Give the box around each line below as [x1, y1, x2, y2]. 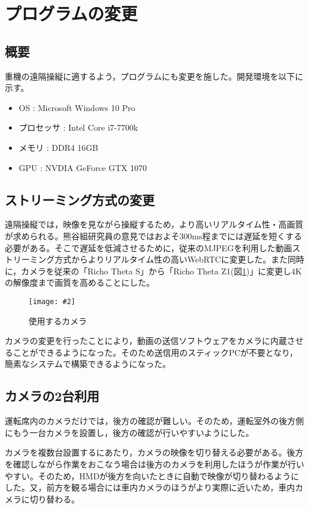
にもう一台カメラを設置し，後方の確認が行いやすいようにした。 [5, 426, 254, 438]
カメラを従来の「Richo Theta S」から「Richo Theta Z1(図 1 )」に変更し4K [21, 264, 302, 277]
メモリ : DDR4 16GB [18, 141, 99, 153]
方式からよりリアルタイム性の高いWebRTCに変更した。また [54, 253, 288, 265]
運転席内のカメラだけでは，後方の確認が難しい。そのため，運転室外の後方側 [5, 415, 304, 427]
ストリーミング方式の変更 [5, 190, 154, 208]
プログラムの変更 [5, 1, 138, 26]
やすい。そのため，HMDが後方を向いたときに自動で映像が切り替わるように [5, 469, 299, 482]
